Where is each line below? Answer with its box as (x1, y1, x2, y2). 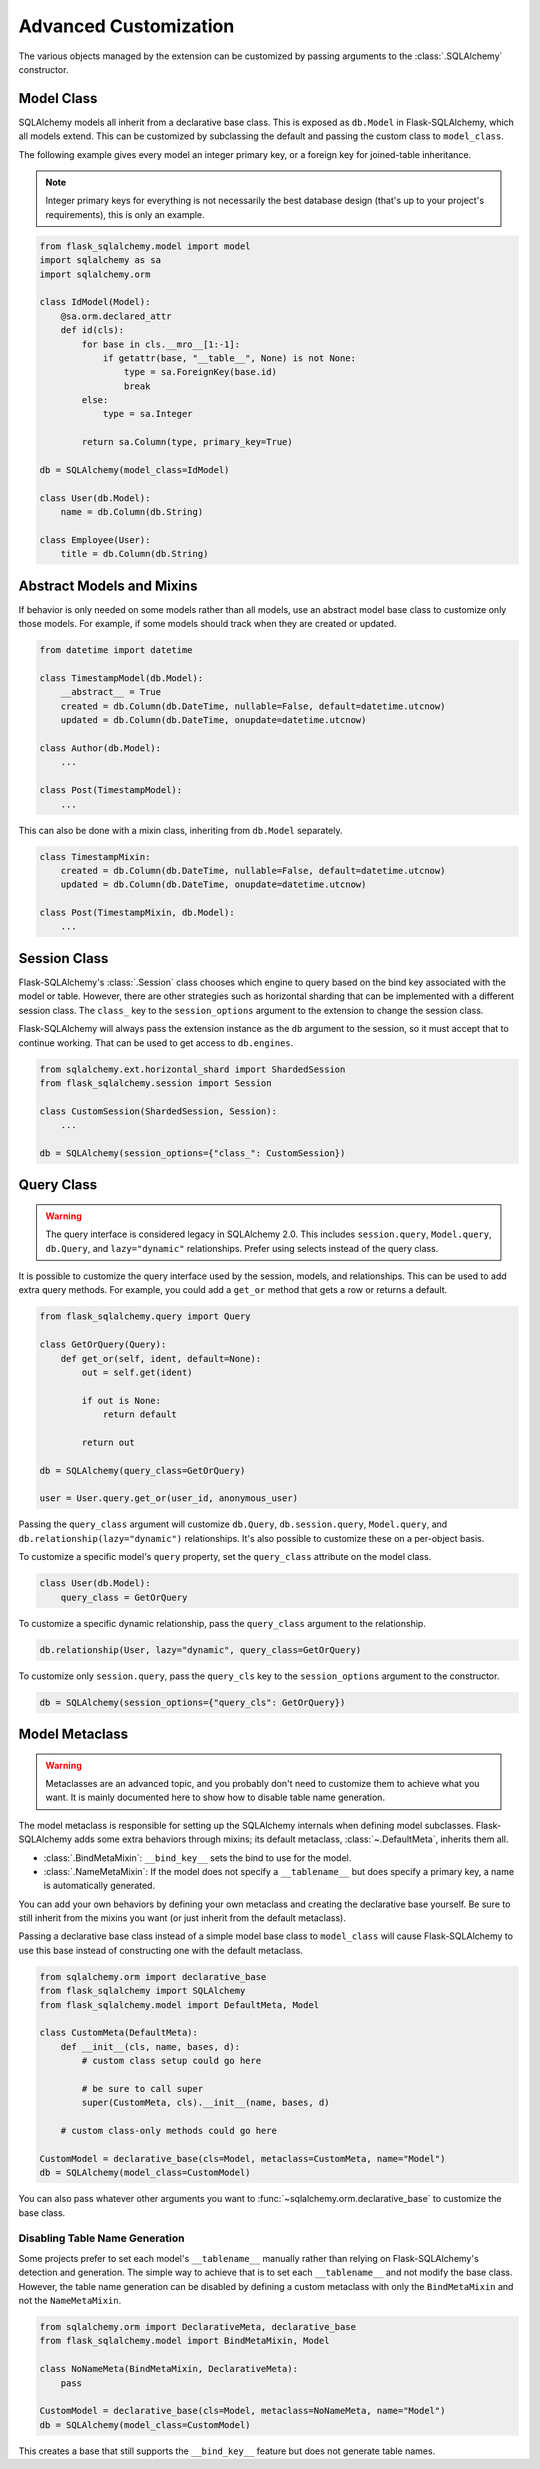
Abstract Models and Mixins (18, 577, 198, 594)
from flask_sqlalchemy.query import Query (39, 1311, 251, 1322)
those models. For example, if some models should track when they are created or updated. (18, 618, 397, 630)
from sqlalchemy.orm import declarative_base (39, 1971, 267, 1982)
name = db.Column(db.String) (60, 506, 204, 518)
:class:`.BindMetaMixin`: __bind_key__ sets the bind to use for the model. (43, 1851, 352, 1864)
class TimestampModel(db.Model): (39, 673, 204, 684)
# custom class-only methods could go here (60, 2125, 277, 2137)
